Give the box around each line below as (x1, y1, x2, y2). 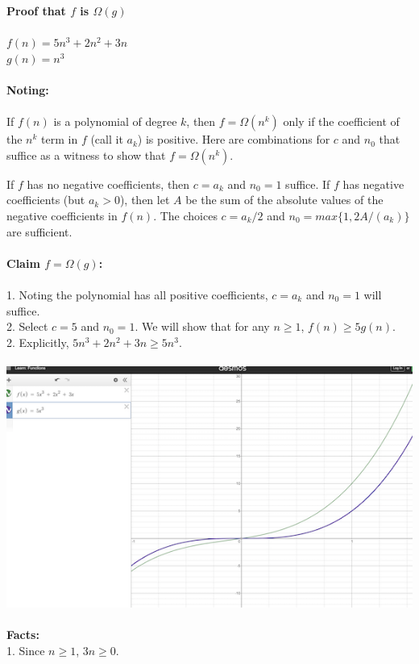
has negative (342, 175, 404, 192)
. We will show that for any (135, 318, 270, 335)
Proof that (6, 2, 66, 19)
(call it (90, 131, 123, 148)
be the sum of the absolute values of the (185, 191, 384, 208)
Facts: (6, 626, 39, 643)
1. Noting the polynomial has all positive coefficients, (6, 286, 268, 303)
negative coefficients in (6, 207, 118, 223)
